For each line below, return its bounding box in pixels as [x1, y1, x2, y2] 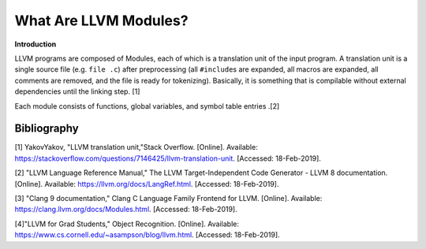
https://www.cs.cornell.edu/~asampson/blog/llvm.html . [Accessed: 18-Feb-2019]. [14, 230, 280, 240]
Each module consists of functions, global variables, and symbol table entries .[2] [14, 101, 280, 110]
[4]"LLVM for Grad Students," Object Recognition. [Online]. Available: [14, 219, 240, 229]
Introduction [14, 39, 57, 49]
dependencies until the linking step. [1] [14, 87, 140, 96]
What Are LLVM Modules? [14, 12, 189, 29]
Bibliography [14, 122, 79, 136]
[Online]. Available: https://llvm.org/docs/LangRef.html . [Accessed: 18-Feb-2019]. [14, 179, 279, 188]
